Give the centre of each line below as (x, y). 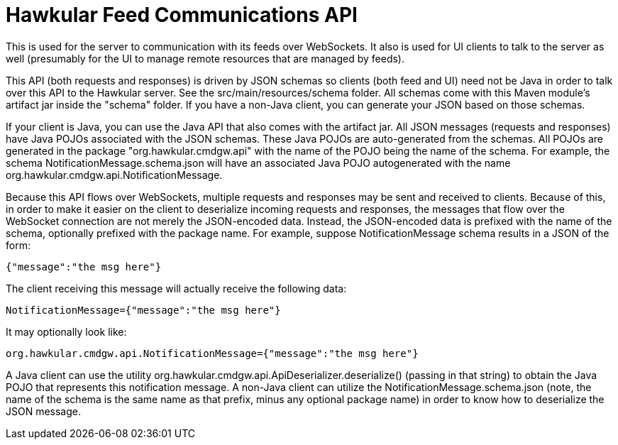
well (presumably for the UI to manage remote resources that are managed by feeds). (205, 58)
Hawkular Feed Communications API (182, 15)
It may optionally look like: (66, 331)
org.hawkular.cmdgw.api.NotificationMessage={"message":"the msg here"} (212, 353)
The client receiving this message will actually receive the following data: (176, 288)
